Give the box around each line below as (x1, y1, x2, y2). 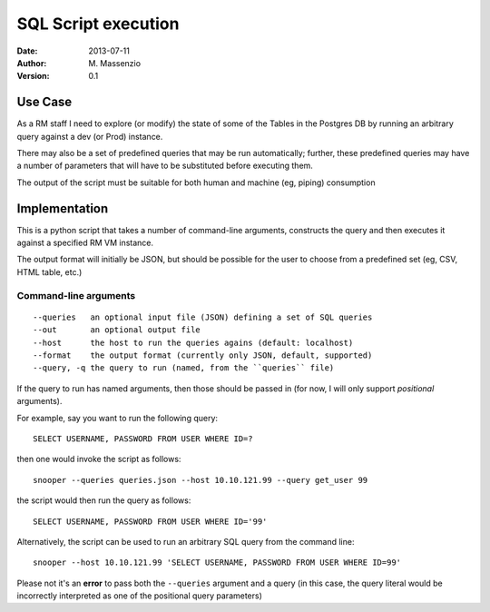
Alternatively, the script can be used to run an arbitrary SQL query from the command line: (16, 536, 355, 547)
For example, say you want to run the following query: (16, 412, 218, 423)
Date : (16, 45, 38, 56)
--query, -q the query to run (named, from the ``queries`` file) (33, 363, 335, 373)
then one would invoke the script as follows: (16, 454, 181, 465)
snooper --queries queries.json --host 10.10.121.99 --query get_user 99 (33, 475, 368, 485)
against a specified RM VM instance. (16, 237, 154, 249)
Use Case (16, 94, 73, 110)
